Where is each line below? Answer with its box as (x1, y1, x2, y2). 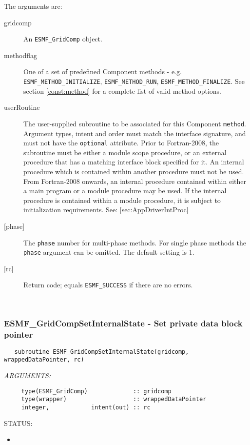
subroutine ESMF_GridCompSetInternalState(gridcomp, (14, 348, 189, 355)
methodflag (4, 50, 38, 60)
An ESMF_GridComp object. (23, 34, 102, 44)
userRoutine (4, 102, 40, 112)
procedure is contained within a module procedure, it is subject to (23, 195, 221, 205)
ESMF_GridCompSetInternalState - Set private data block (4, 317, 243, 329)
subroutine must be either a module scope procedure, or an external (23, 147, 227, 157)
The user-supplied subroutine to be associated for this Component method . (23, 118, 246, 128)
